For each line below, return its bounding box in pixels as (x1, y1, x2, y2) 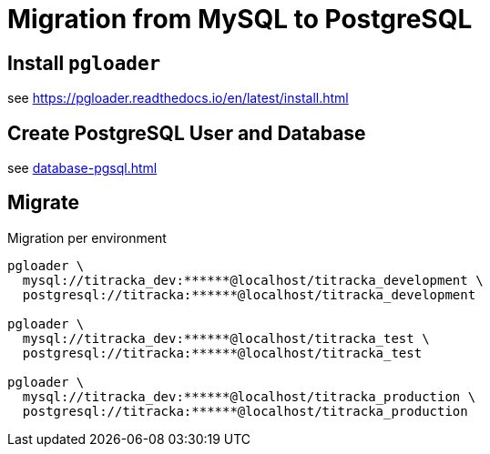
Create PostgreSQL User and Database (7, 121, 366, 145)
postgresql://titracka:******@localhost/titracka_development (22, 287, 476, 302)
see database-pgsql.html (7, 160, 158, 177)
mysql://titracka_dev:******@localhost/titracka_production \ (22, 388, 476, 404)
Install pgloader (7, 51, 161, 75)
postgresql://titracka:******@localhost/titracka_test (22, 345, 423, 360)
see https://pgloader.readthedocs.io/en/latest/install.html (7, 90, 349, 106)
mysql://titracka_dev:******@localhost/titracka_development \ (22, 272, 484, 288)
